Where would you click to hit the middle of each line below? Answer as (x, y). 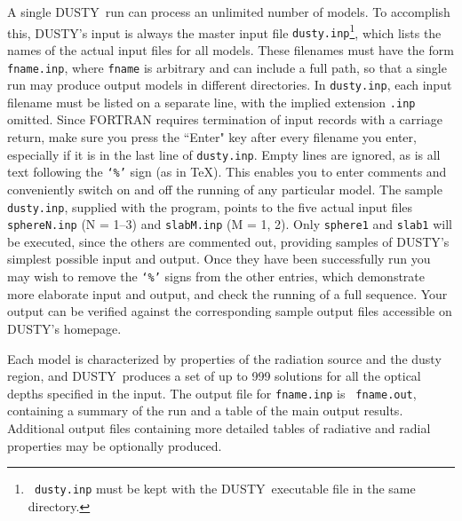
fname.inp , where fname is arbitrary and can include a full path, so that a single (227, 67)
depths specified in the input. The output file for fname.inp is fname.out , (212, 393)
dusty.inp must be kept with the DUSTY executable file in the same (225, 489)
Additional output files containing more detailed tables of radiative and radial (219, 427)
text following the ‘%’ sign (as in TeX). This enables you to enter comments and (227, 172)
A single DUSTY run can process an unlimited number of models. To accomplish (229, 12)
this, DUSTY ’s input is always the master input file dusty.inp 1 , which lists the (224, 31)
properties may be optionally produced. (115, 445)
